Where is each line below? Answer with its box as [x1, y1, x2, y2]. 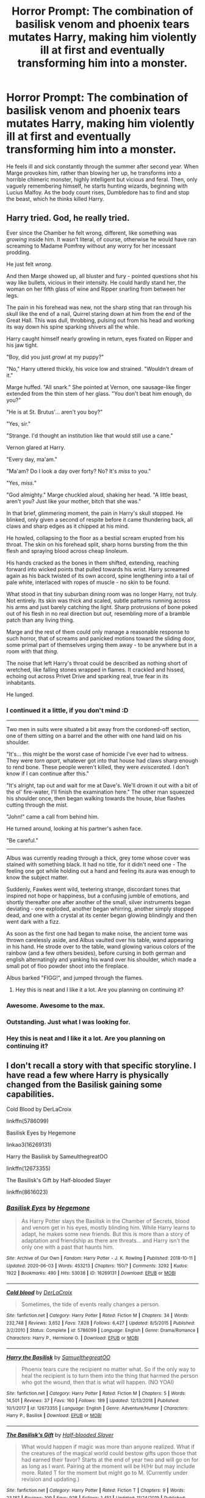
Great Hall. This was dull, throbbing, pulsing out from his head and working [6, 316, 195, 324]
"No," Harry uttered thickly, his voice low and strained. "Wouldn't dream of [6, 365, 193, 372]
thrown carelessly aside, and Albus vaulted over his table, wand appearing [6, 937, 193, 944]
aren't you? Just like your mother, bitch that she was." [6, 497, 142, 505]
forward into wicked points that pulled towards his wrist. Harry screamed [6, 565, 190, 572]
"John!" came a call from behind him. [6, 813, 99, 820]
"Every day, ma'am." [6, 455, 58, 462]
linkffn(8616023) [6, 1188, 48, 1196]
